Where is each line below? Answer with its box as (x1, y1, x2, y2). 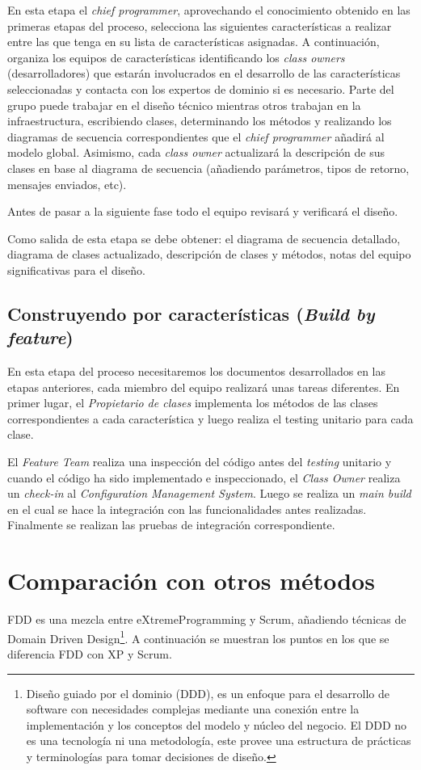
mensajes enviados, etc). (7, 175, 127, 192)
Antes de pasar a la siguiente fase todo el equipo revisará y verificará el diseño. (7, 203, 398, 220)
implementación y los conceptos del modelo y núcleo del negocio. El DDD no (26, 716, 407, 733)
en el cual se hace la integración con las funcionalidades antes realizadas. (7, 500, 367, 517)
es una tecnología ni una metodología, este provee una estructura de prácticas (26, 732, 411, 749)
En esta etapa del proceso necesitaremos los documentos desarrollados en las (7, 363, 386, 380)
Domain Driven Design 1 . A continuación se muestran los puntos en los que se (7, 627, 389, 646)
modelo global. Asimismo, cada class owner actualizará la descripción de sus (7, 144, 385, 161)
